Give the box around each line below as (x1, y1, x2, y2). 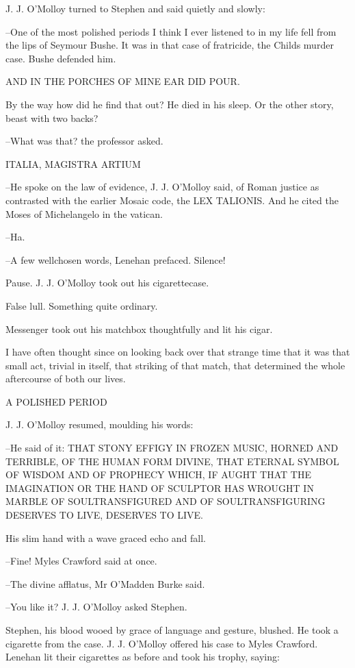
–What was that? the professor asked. (5, 134, 163, 148)
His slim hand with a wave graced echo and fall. (5, 530, 207, 545)
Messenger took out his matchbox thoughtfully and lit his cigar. (5, 321, 273, 336)
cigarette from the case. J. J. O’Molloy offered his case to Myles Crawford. (5, 636, 318, 650)
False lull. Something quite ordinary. (5, 298, 158, 312)
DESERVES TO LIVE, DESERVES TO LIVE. (5, 508, 204, 522)
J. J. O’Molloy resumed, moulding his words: (5, 417, 194, 432)
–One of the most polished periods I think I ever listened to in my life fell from (5, 24, 337, 38)
